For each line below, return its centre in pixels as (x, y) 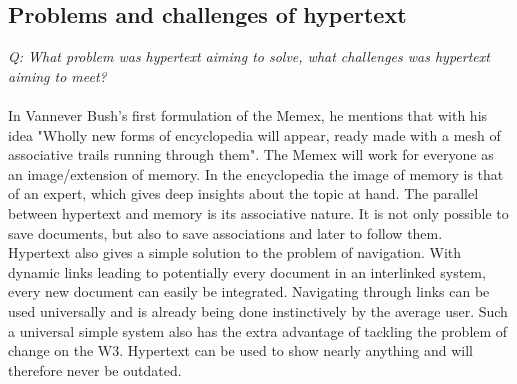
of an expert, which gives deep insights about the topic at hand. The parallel (243, 193)
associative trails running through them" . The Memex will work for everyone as (251, 154)
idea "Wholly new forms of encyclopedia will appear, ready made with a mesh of (254, 134)
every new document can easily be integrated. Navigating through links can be (249, 291)
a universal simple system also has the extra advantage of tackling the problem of (258, 330)
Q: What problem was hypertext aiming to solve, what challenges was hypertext (249, 56)
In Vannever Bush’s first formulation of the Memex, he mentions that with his (248, 114)
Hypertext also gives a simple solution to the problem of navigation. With (235, 252)
